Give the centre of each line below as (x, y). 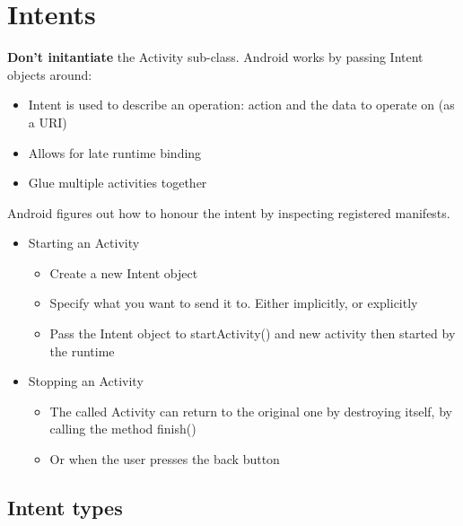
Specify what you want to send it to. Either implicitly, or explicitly (234, 303)
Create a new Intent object (124, 272)
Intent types (65, 508)
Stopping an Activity (86, 381)
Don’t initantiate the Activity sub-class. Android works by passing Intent (215, 57)
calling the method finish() (123, 429)
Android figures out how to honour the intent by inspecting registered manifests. (229, 212)
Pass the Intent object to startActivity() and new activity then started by (253, 333)
